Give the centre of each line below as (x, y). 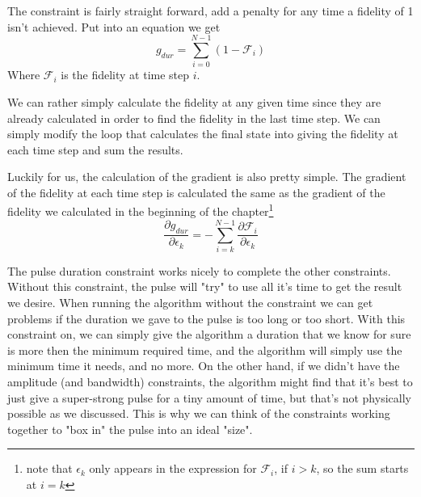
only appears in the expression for (173, 468)
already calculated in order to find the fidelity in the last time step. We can (194, 118)
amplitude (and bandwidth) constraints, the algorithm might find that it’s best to (210, 381)
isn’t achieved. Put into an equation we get (114, 26)
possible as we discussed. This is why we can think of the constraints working (199, 413)
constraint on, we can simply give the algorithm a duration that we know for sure (209, 334)
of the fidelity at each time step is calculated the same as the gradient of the (196, 192)
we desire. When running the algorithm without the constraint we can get (190, 303)
